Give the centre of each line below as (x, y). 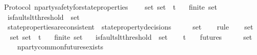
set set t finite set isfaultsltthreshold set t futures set (131, 36)
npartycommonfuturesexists (60, 47)
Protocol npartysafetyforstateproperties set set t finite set (110, 7)
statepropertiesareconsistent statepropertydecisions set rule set (130, 27)
